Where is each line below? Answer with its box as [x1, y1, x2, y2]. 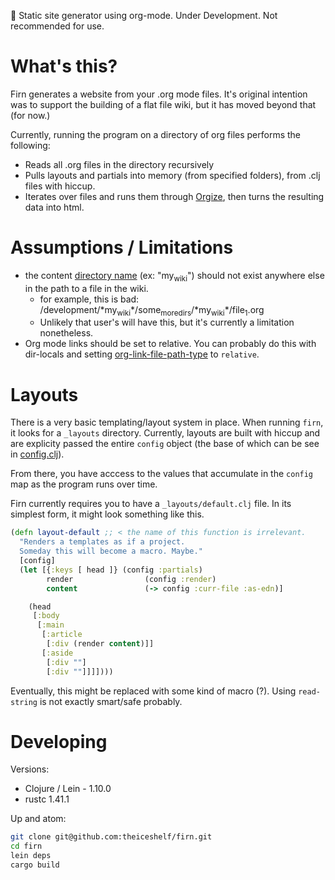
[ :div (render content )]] [46, 639, 155, 649]
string [10, 697, 38, 707]
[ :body [32, 611, 60, 621]
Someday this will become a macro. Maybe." [19, 546, 203, 557]
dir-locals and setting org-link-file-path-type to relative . [24, 348, 260, 360]
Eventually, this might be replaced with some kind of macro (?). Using [10, 685, 297, 697]
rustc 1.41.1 [24, 793, 70, 805]
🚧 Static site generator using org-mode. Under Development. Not [10, 10, 278, 21]
